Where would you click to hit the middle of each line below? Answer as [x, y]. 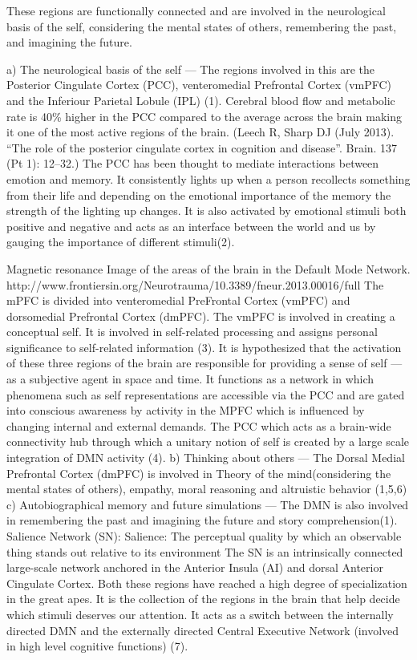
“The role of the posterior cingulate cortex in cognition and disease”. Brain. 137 [202, 147]
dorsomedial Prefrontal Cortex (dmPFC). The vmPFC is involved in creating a [201, 316]
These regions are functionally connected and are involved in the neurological [196, 10]
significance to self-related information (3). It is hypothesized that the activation [204, 347]
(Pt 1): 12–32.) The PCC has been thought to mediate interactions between [193, 163]
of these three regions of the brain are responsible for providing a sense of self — [204, 363]
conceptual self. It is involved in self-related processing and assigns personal [192, 332]
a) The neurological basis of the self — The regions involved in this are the [190, 69]
